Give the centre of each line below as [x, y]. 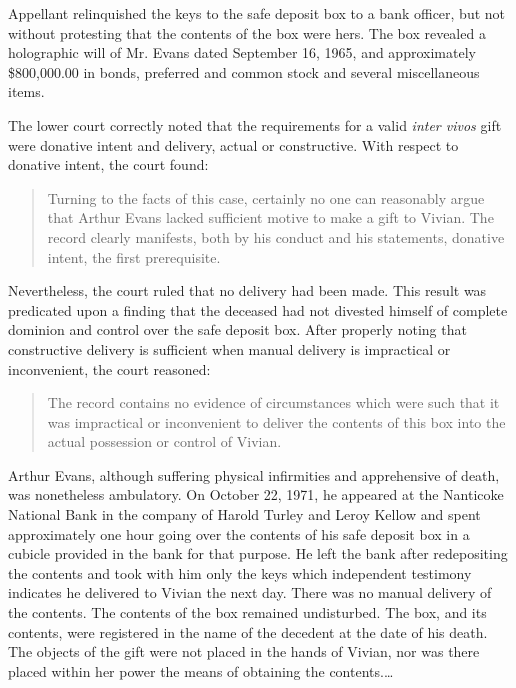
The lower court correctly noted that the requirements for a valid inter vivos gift [255, 124]
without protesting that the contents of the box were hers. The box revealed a [247, 32]
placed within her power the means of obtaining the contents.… [201, 670]
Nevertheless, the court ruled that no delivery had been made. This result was [247, 290]
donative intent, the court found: [108, 164]
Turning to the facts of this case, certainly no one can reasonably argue [266, 197]
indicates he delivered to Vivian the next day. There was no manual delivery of [250, 592]
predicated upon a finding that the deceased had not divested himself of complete [258, 309]
